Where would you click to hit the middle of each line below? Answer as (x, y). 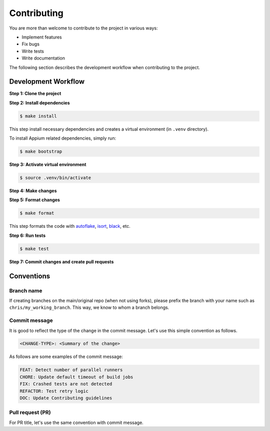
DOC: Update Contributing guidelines (66, 398)
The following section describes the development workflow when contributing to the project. (104, 67)
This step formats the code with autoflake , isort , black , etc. (70, 226)
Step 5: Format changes (34, 200)
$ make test (34, 249)
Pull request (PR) (30, 412)
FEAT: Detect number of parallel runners (71, 370)
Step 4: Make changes (33, 191)
